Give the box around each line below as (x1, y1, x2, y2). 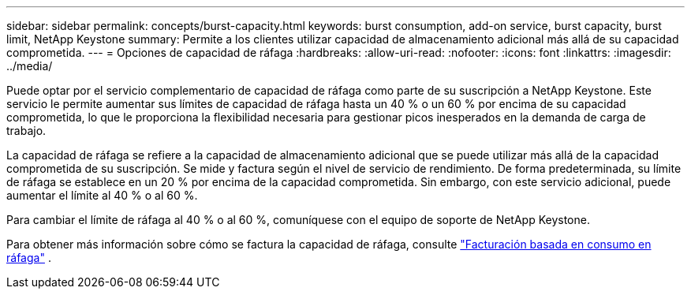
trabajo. (6, 124, 47, 137)
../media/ (6, 59, 53, 73)
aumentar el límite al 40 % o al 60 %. (6, 189, 198, 202)
